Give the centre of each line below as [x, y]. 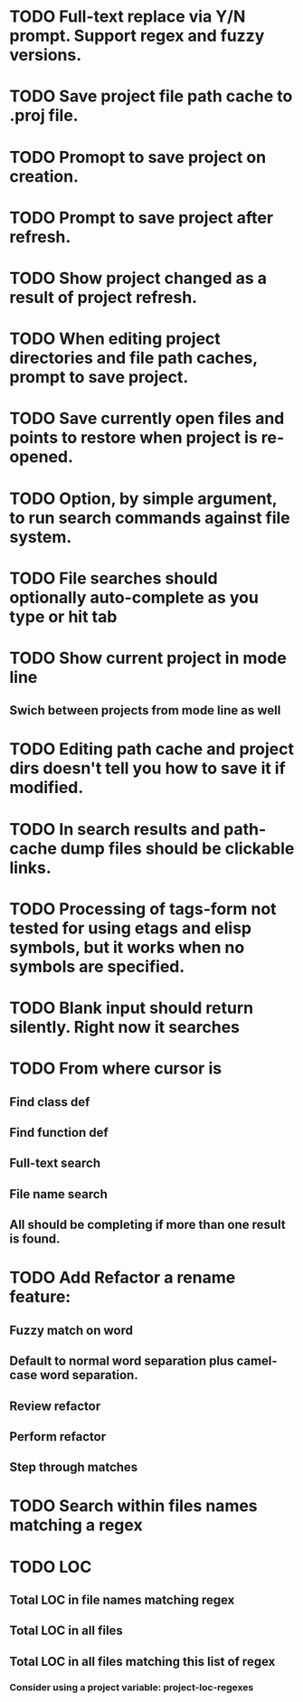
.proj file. [44, 116]
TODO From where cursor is [116, 1068]
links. [30, 868]
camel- [257, 1362]
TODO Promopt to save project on [138, 157]
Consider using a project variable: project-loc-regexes [132, 1687]
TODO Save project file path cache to [151, 96]
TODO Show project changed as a [138, 278]
